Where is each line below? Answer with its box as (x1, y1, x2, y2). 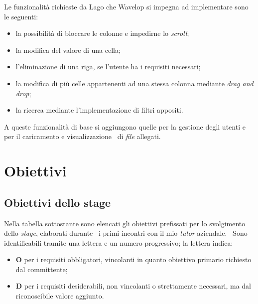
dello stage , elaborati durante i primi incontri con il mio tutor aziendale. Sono (4, 228, 248, 238)
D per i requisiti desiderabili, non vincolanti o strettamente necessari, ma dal (15, 281, 252, 291)
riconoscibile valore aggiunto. (15, 291, 104, 301)
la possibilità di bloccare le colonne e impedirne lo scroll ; (15, 28, 189, 38)
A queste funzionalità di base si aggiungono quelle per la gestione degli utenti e (4, 121, 246, 132)
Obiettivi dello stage (4, 194, 111, 210)
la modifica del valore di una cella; (15, 44, 121, 55)
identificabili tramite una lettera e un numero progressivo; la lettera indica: (4, 237, 233, 248)
